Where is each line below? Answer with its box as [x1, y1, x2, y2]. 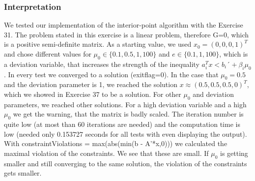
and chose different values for [4, 49, 91, 59]
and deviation [193, 89, 234, 99]
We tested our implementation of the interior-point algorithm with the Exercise [4, 20, 243, 30]
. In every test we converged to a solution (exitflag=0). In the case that [4, 69, 219, 79]
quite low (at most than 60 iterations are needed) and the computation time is [4, 119, 240, 129]
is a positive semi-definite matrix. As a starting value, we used [4, 39, 192, 49]
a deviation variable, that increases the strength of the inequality [4, 59, 199, 69]
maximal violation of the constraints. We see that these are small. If [4, 148, 209, 158]
